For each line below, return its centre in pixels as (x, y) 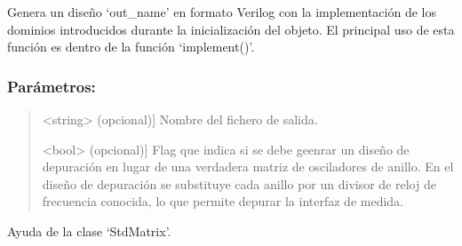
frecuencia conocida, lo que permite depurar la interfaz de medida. (223, 201)
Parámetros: (52, 86)
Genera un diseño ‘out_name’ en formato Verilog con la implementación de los (222, 12)
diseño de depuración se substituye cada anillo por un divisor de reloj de (239, 183)
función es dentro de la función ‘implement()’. (131, 47)
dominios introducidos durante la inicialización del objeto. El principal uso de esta (231, 29)
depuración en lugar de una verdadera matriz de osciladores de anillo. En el (248, 167)
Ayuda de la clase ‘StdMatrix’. (89, 230)
